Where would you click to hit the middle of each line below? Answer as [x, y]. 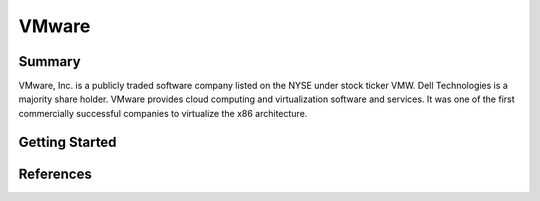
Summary [49, 61]
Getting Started [67, 141]
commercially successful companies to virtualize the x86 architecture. [163, 113]
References [55, 173]
